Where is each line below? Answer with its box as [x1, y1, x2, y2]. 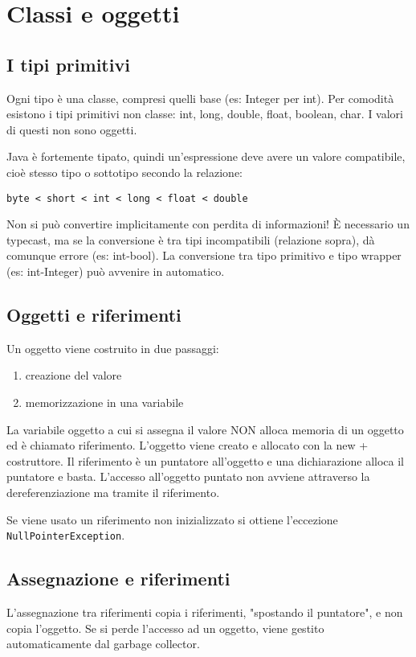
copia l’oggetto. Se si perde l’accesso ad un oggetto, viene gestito [6, 619, 324, 636]
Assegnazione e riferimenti [6, 566, 230, 591]
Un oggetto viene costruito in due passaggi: [6, 339, 219, 356]
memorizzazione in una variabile [25, 393, 184, 410]
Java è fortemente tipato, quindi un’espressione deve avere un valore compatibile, [6, 148, 406, 165]
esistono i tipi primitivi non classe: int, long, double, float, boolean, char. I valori [6, 105, 403, 122]
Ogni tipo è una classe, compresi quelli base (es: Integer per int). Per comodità [6, 89, 394, 106]
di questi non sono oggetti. [6, 121, 137, 138]
